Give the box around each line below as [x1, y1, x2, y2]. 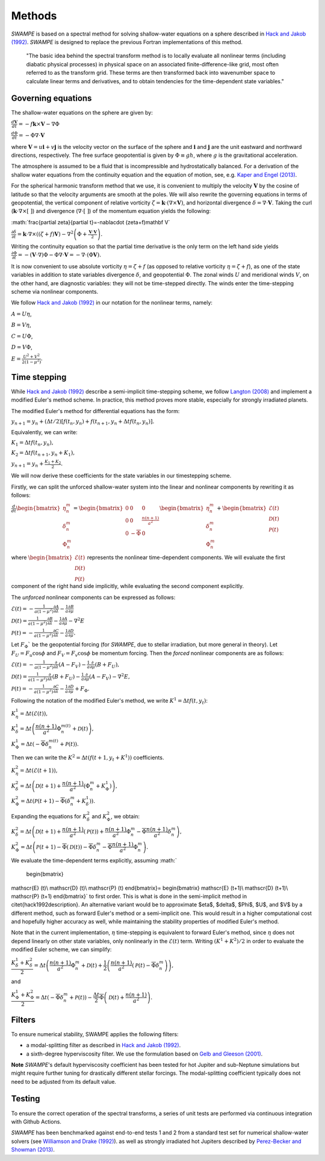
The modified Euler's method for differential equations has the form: [11, 407, 180, 414]
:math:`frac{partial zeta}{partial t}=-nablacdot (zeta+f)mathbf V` [11, 218, 170, 226]
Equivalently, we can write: [11, 428, 78, 435]
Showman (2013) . [11, 1146, 55, 1153]
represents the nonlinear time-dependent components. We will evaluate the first [87, 554, 285, 561]
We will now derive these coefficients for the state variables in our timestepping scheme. [11, 472, 232, 479]
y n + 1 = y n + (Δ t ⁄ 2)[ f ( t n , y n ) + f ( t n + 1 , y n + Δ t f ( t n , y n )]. [11, 418, 155, 426]
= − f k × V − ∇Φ [18, 121, 60, 127]
